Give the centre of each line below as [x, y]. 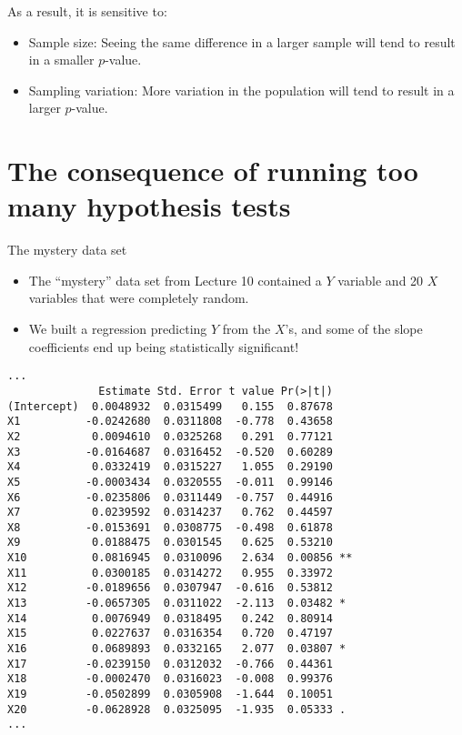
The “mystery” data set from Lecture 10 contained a [175, 280]
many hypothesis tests [149, 206]
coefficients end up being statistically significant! [164, 346]
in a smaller [61, 60]
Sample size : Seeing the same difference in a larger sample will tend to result [242, 41]
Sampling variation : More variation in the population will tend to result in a [241, 90]
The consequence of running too [213, 171]
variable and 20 [381, 280]
